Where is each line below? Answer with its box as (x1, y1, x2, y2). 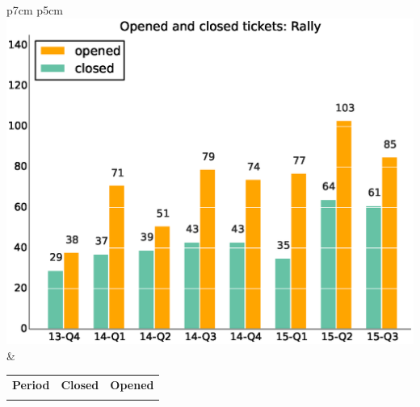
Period (12, 376, 50, 393)
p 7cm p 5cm (6, 2, 64, 18)
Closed (61, 376, 99, 393)
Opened (110, 376, 154, 393)
